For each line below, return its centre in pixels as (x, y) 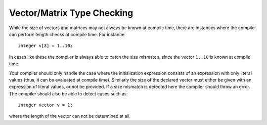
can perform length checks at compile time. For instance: (67, 34)
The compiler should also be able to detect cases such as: (68, 93)
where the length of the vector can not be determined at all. (70, 116)
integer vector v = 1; (45, 105)
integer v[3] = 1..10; (45, 46)
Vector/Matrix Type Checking (71, 13)
